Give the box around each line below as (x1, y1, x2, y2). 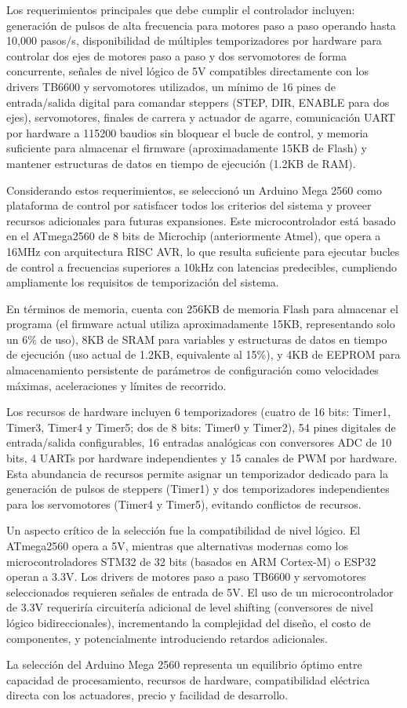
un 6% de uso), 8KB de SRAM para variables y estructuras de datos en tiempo (6, 330, 387, 347)
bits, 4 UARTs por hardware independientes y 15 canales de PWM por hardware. (6, 450, 398, 466)
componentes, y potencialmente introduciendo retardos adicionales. (6, 630, 328, 646)
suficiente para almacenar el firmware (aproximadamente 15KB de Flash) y (6, 140, 367, 156)
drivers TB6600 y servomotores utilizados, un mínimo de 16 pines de (6, 78, 336, 94)
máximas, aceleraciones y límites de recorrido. (6, 377, 227, 393)
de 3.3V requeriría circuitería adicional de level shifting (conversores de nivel (6, 599, 373, 615)
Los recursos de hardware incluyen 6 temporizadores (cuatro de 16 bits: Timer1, (6, 403, 391, 420)
